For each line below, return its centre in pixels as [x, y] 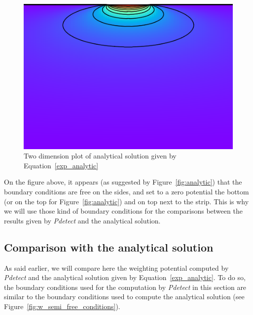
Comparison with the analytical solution [109, 247]
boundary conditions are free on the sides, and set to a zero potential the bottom [126, 192]
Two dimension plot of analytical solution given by [100, 156]
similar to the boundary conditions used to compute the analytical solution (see [124, 297]
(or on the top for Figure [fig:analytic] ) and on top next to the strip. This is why [126, 201]
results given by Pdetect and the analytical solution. [82, 220]
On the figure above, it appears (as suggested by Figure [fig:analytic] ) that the [123, 182]
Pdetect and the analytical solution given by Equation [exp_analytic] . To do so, [125, 277]
